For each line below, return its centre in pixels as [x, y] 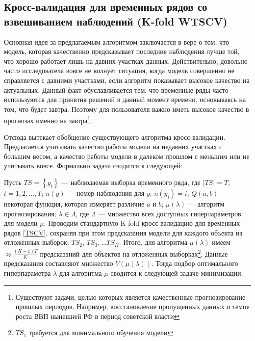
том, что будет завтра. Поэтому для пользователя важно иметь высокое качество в [127, 109]
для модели [21, 223]
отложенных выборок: [37, 242]
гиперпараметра [27, 273]
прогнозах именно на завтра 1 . [48, 119]
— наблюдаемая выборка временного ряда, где [131, 182]
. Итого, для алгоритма [153, 242]
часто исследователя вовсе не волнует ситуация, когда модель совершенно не [119, 70]
